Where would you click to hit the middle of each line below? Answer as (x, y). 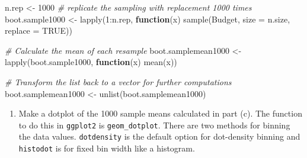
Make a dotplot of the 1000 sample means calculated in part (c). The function (160, 113)
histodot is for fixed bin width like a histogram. (107, 148)
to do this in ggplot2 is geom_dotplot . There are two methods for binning (154, 125)
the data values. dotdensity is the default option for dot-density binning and (159, 136)
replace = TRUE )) (39, 30)
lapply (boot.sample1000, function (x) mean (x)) (91, 62)
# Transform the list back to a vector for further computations (118, 81)
